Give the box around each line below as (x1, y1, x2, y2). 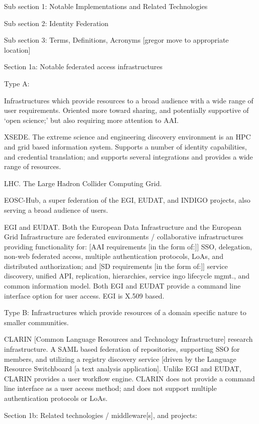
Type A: (4, 78, 30, 88)
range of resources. (4, 161, 61, 172)
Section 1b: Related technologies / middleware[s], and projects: (4, 409, 197, 420)
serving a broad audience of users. (4, 204, 108, 215)
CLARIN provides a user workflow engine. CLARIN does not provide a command (4, 373, 255, 383)
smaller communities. (4, 317, 69, 327)
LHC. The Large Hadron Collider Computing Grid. (4, 178, 162, 188)
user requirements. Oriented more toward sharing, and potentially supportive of (4, 105, 249, 115)
